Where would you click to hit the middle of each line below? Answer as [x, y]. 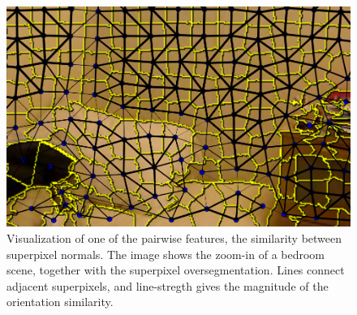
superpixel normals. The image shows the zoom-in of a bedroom [166, 254]
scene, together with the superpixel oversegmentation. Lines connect [176, 270]
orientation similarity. [60, 302]
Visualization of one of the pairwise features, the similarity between [174, 238]
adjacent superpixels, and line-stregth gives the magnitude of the [168, 285]
